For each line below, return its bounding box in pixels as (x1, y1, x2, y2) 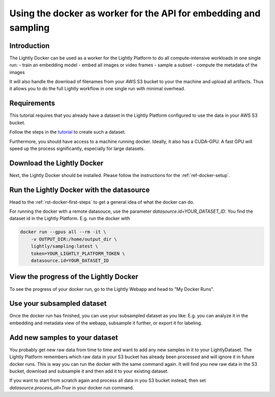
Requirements (9, 99, 56, 108)
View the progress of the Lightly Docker (9, 272, 139, 281)
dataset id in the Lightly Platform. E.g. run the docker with (9, 215, 130, 221)
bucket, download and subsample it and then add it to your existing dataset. (9, 368, 169, 374)
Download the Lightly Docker (9, 159, 104, 167)
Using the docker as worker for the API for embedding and (9, 8, 261, 19)
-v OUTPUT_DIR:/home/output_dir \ (31, 236, 117, 242)
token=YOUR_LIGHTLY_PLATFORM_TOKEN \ (31, 251, 125, 256)
